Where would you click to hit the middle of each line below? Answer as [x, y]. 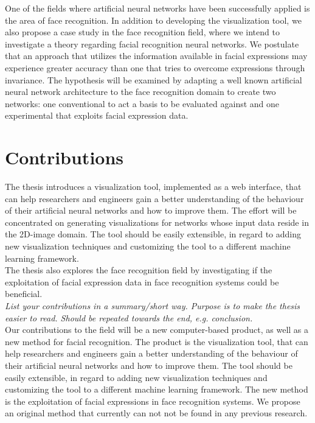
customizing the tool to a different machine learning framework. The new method [157, 389]
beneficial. [24, 294]
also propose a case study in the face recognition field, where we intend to [142, 32]
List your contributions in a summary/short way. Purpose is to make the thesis [153, 306]
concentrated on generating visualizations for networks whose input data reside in [157, 222]
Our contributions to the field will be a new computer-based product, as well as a [157, 330]
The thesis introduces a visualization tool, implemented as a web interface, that [153, 187]
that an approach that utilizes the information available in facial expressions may [156, 56]
